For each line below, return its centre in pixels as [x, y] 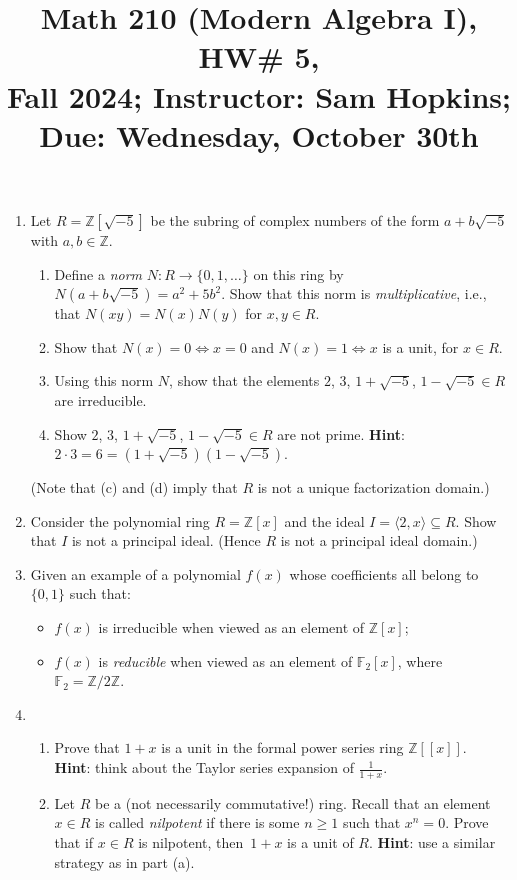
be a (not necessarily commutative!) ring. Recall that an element [292, 802]
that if [74, 842]
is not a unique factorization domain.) [373, 487]
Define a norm [98, 273]
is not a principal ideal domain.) [379, 540]
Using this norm [104, 380]
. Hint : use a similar [432, 842]
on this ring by [298, 273]
